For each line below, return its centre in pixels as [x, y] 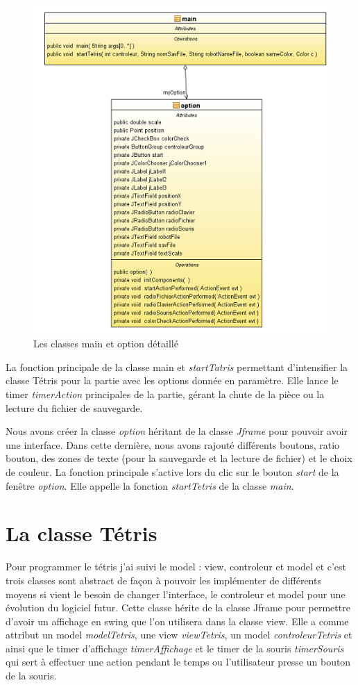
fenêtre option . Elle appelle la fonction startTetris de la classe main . [150, 485]
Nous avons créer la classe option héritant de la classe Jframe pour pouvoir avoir [177, 431]
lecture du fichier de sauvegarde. [74, 407]
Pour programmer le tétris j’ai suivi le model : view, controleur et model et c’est [176, 567]
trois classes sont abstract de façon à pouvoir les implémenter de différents [163, 580]
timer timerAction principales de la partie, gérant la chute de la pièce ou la [165, 394]
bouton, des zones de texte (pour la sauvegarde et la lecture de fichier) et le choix [179, 458]
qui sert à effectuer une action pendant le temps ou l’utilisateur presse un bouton [178, 662]
